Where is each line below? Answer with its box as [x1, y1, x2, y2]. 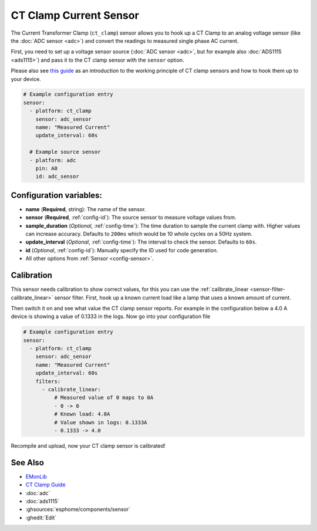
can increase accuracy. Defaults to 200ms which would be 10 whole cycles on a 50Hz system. [25, 231, 252, 238]
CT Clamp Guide [25, 481, 66, 488]
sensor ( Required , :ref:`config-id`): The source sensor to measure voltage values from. [25, 214, 237, 221]
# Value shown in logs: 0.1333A [53, 419, 147, 425]
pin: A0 [35, 165, 58, 171]
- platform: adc [29, 157, 76, 164]
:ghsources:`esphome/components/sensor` [25, 506, 130, 513]
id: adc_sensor [35, 173, 79, 180]
